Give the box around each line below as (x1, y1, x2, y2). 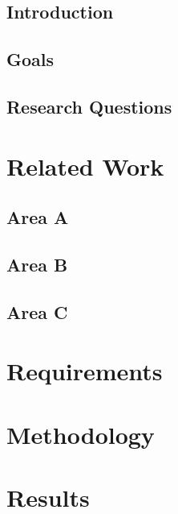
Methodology (6, 417, 155, 450)
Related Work (6, 149, 164, 182)
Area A (6, 205, 69, 230)
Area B (6, 251, 68, 276)
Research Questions (6, 93, 172, 118)
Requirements (6, 354, 163, 388)
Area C (6, 299, 68, 324)
